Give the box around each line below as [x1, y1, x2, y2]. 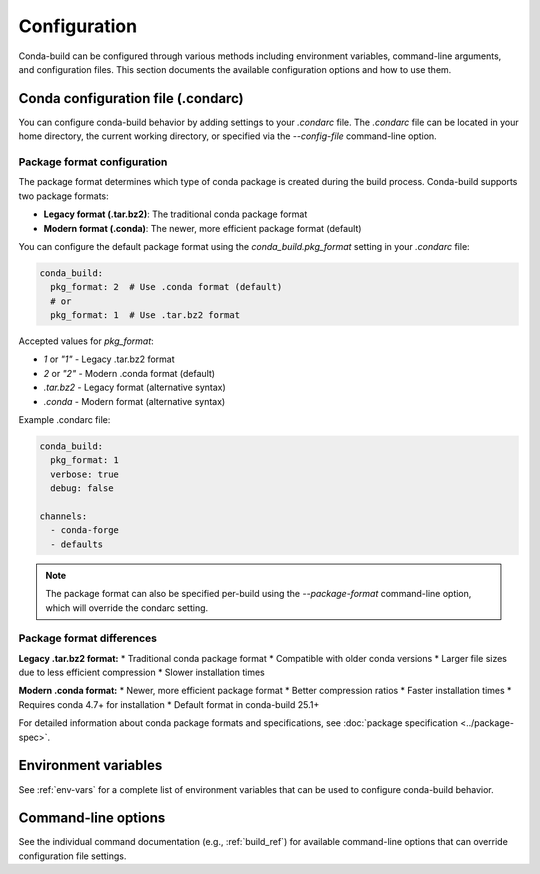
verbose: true [50, 468, 120, 480]
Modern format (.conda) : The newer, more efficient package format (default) [43, 222, 362, 234]
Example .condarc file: [18, 414, 111, 426]
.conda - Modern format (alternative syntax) [43, 395, 226, 407]
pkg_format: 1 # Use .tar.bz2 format [50, 310, 240, 321]
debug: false [50, 483, 114, 494]
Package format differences [18, 631, 157, 645]
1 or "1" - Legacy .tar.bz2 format [43, 353, 175, 365]
